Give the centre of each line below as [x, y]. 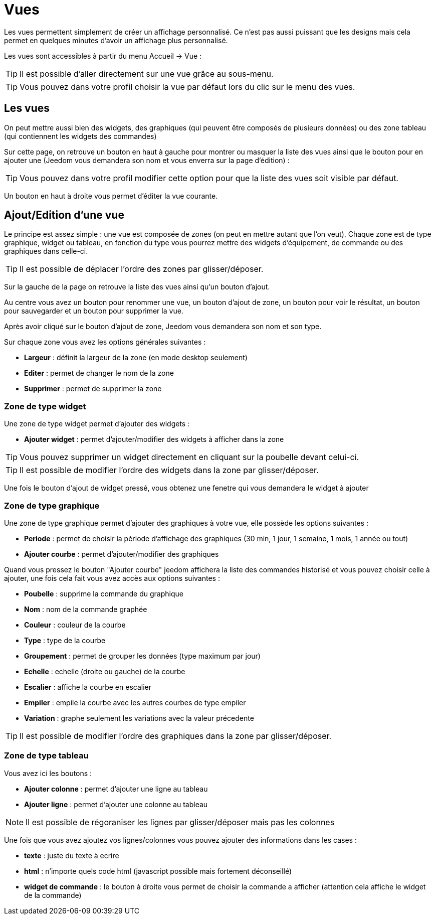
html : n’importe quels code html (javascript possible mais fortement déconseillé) [158, 871]
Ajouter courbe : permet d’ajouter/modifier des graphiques [122, 554]
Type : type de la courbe [65, 640]
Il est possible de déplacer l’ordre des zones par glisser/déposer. [142, 269]
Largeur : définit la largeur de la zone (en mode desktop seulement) [136, 358]
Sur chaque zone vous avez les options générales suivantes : [105, 342]
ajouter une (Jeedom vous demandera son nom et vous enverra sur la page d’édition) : [147, 160]
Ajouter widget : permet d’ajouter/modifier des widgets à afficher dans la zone [154, 439]
